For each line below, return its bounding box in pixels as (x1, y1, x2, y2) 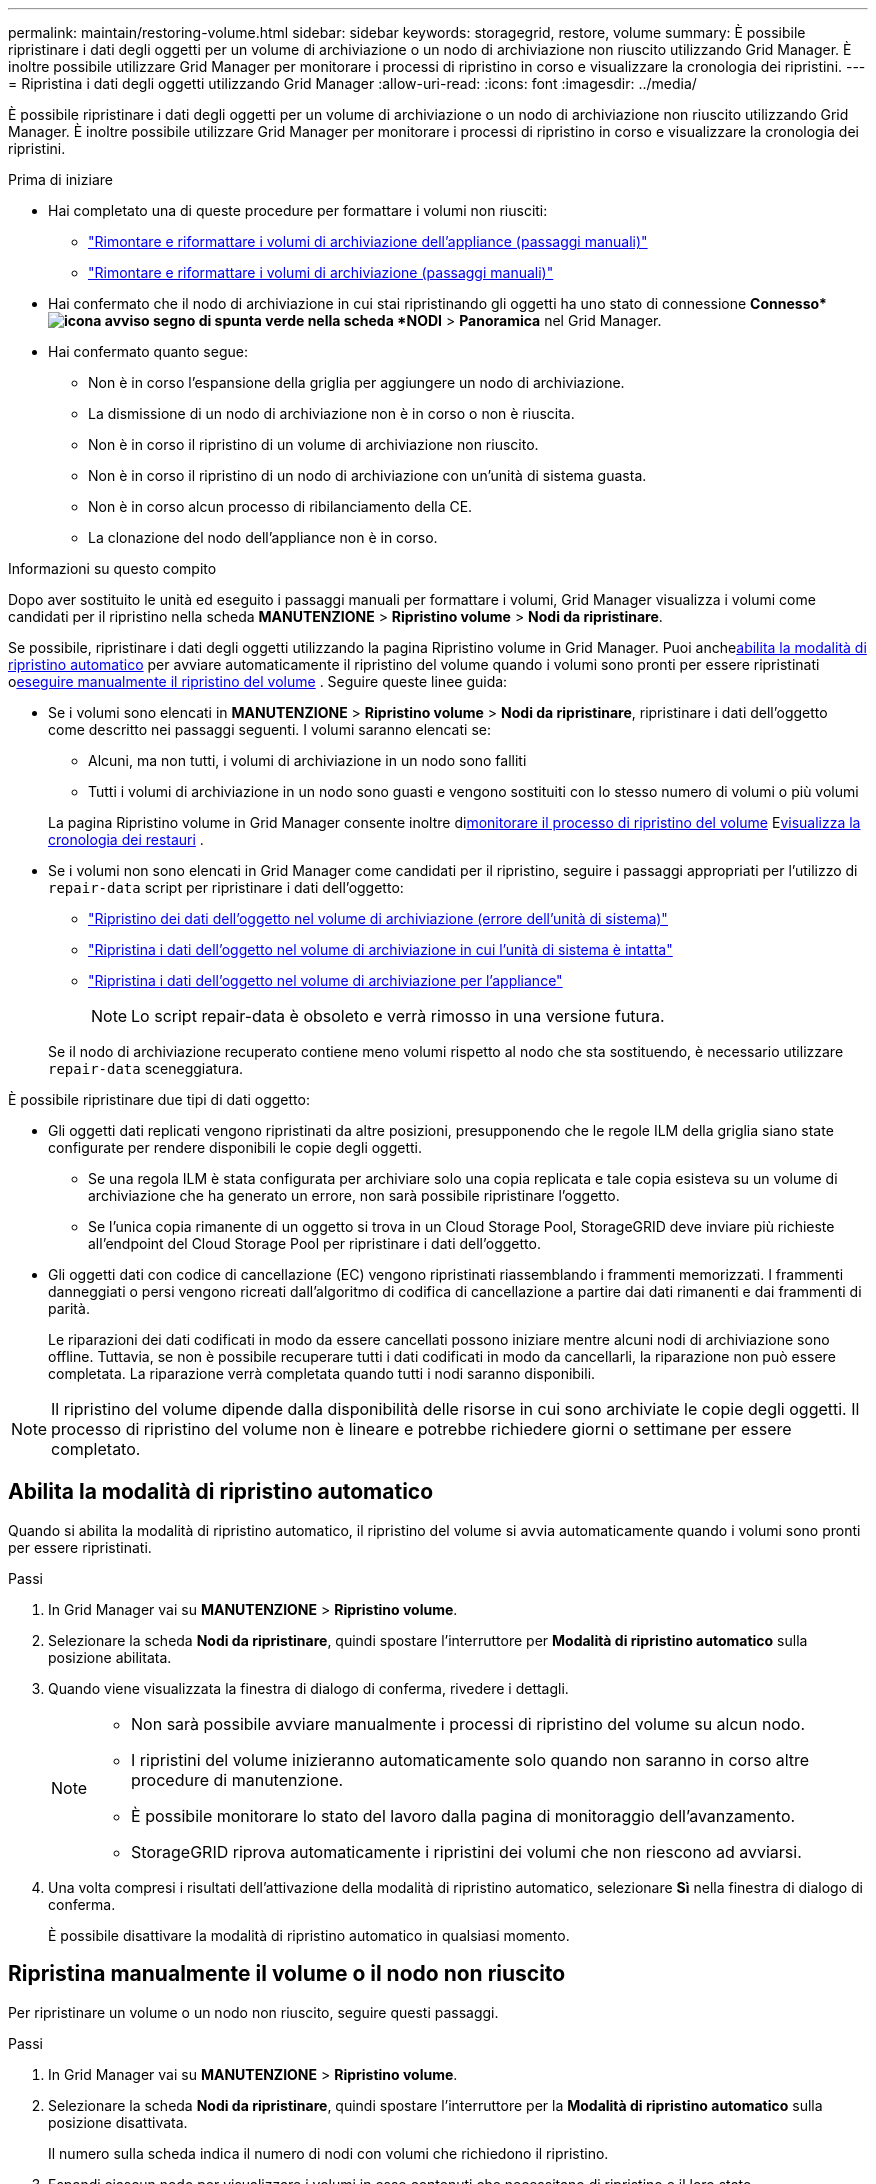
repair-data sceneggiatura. (48, 1060, 244, 1077)
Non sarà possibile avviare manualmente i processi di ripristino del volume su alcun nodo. (131, 1713, 806, 1734)
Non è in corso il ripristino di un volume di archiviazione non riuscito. (88, 436, 539, 453)
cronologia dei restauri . (48, 831, 204, 848)
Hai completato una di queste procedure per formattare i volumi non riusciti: (48, 202, 548, 219)
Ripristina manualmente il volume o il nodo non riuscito (8, 1961, 566, 1987)
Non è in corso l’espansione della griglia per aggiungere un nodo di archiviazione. (88, 374, 625, 391)
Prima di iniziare (8, 171, 113, 188)
